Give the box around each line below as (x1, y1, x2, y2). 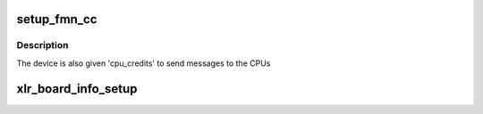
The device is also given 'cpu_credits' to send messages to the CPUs (16, 58, 271, 69)
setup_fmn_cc (16, 12, 97, 27)
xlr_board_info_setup (16, 81, 138, 96)
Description (16, 39, 69, 52)
